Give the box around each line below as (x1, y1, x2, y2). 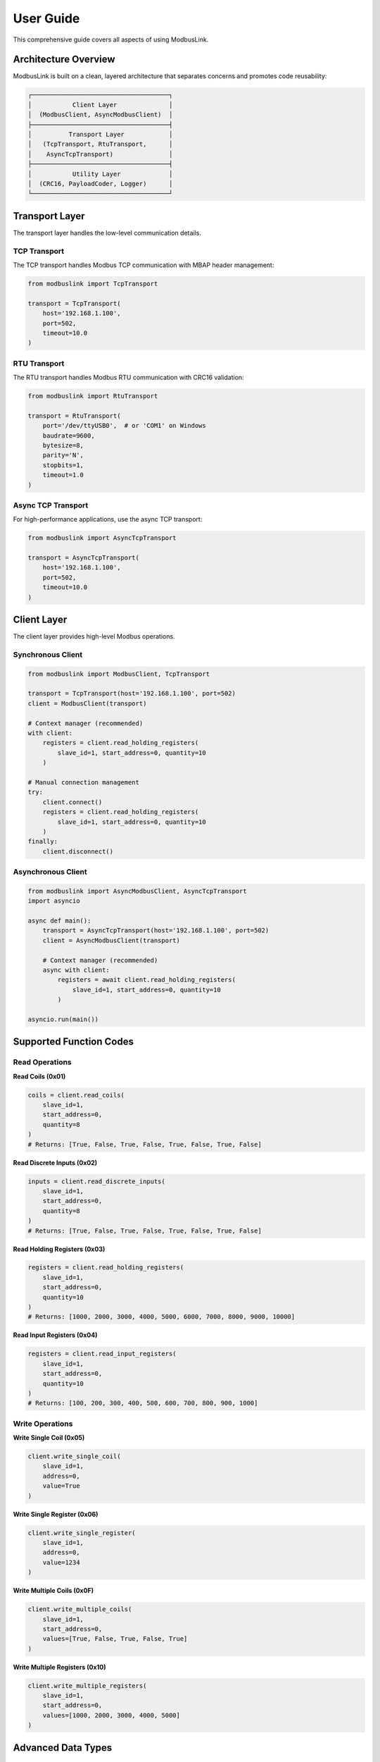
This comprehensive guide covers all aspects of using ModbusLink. (13, 35, 209, 44)
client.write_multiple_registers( (27, 1682, 147, 1689)
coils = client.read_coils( (27, 1091, 125, 1099)
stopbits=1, (42, 461, 84, 469)
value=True (42, 1482, 80, 1490)
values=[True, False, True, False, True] (42, 1635, 188, 1643)
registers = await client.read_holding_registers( (57, 976, 236, 984)
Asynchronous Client (13, 867, 87, 877)
